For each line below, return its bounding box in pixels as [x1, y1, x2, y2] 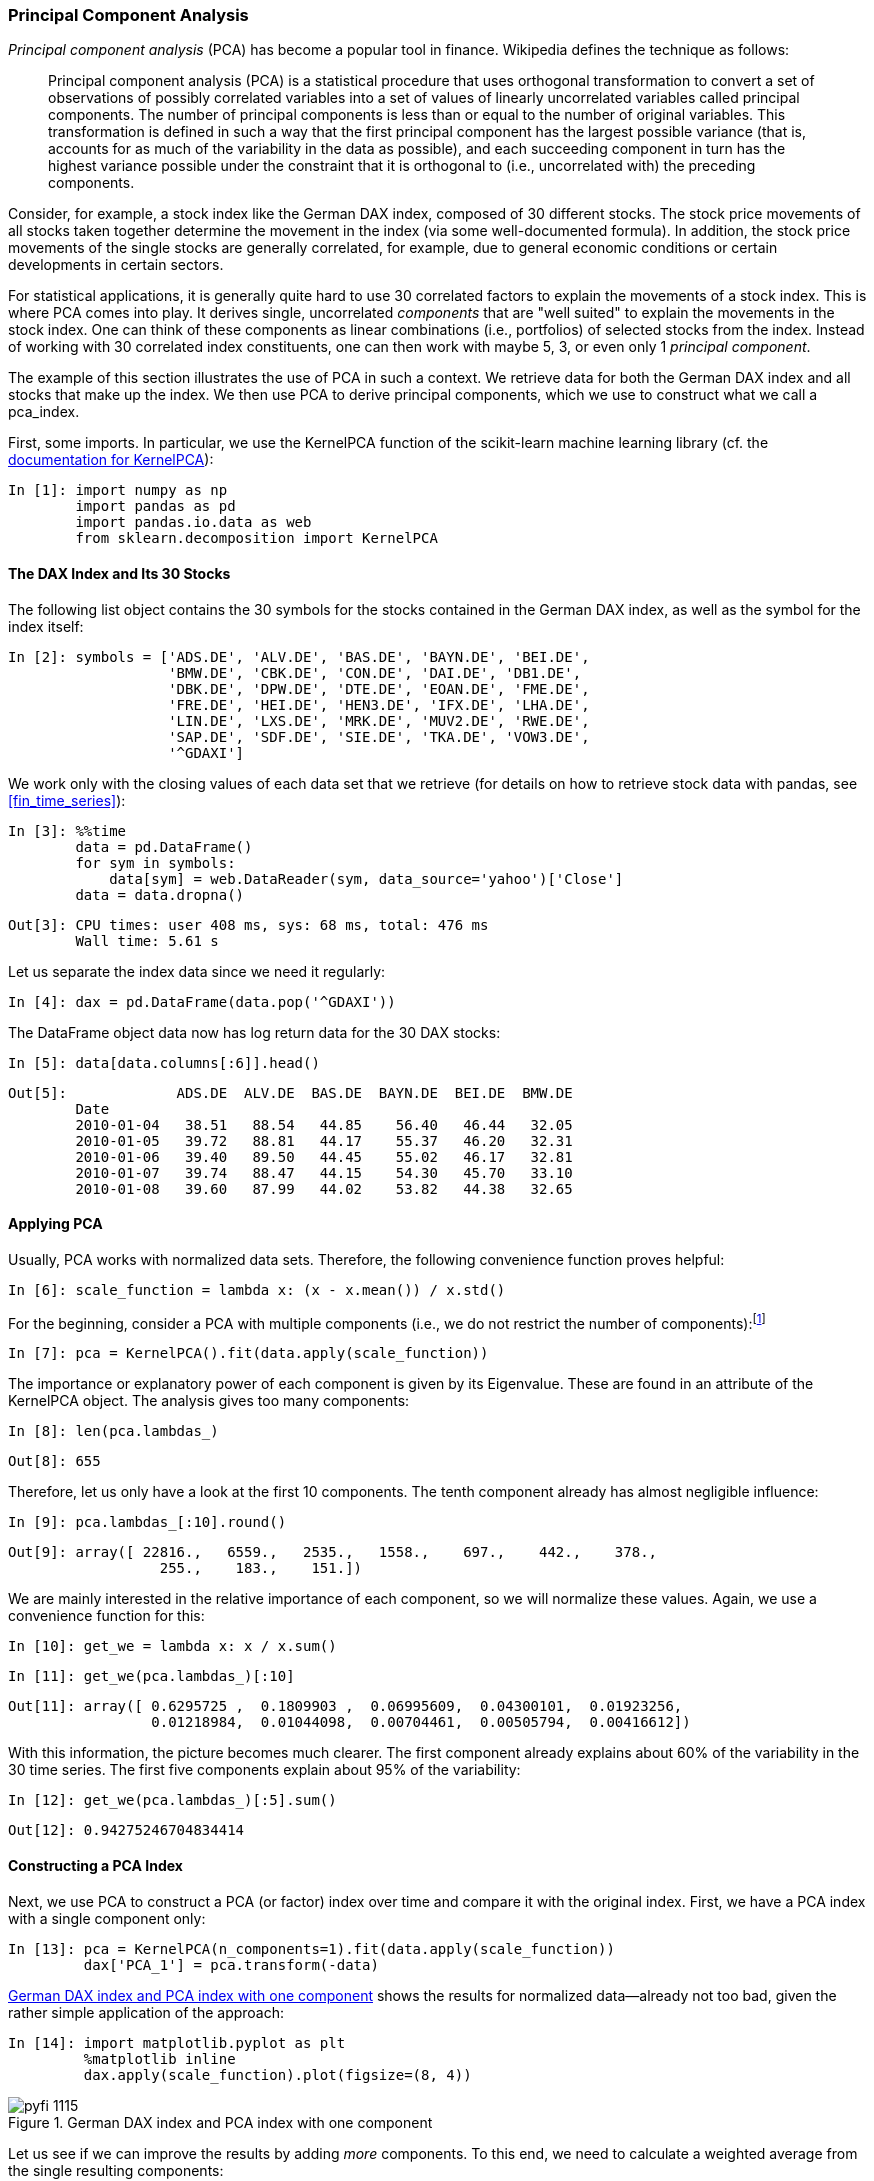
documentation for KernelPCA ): [8, 451, 214, 469]
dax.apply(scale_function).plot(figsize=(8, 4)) [83, 2066, 472, 2083]
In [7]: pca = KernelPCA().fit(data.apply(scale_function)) [8, 1345, 489, 1362]
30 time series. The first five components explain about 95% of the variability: [8, 1761, 521, 1779]
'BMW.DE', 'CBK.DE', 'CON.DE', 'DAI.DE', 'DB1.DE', [168, 664, 582, 681]
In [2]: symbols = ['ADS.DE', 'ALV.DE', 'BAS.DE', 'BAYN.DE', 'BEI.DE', [8, 648, 590, 665]
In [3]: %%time [8, 822, 127, 839]
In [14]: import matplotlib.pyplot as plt [8, 2034, 346, 2051]
